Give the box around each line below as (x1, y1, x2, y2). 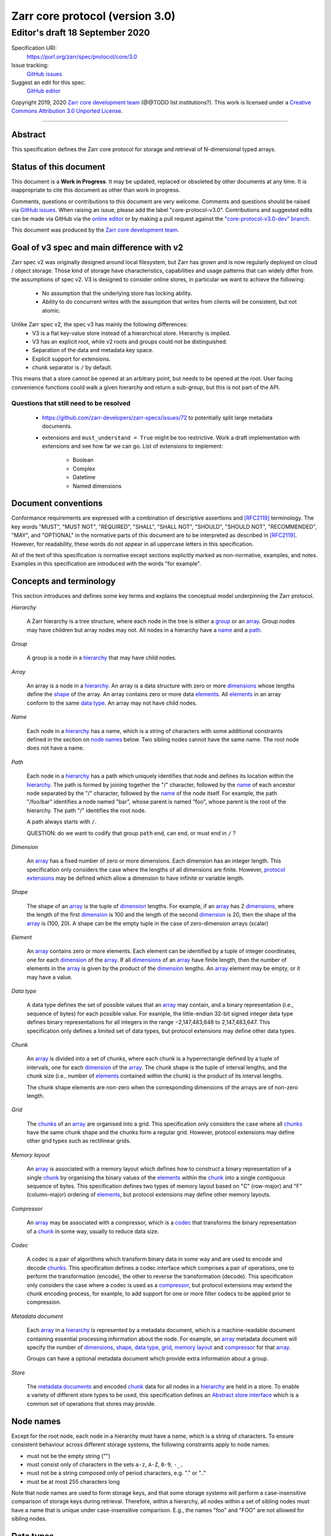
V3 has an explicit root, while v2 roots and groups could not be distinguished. (32, 338, 228, 345)
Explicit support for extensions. (32, 355, 111, 362)
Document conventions (11, 498, 103, 509)
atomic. (42, 307, 61, 314)
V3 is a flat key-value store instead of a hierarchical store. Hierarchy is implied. (32, 329, 231, 337)
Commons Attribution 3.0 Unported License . (11, 108, 123, 115)
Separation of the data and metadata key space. (32, 347, 154, 354)
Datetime (72, 474, 96, 481)
